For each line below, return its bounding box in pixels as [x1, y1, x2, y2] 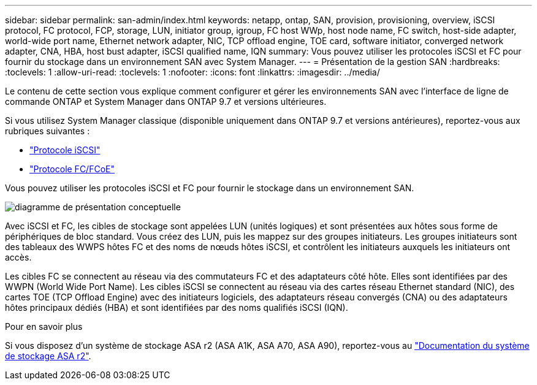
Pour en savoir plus [5, 321, 83, 332]
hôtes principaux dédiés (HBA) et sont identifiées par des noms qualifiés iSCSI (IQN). [5, 302, 348, 313]
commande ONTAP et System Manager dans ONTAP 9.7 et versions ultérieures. [5, 96, 327, 107]
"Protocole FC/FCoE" [29, 164, 115, 174]
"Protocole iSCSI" [29, 145, 101, 155]
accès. [5, 252, 32, 262]
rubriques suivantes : [5, 126, 90, 136]
